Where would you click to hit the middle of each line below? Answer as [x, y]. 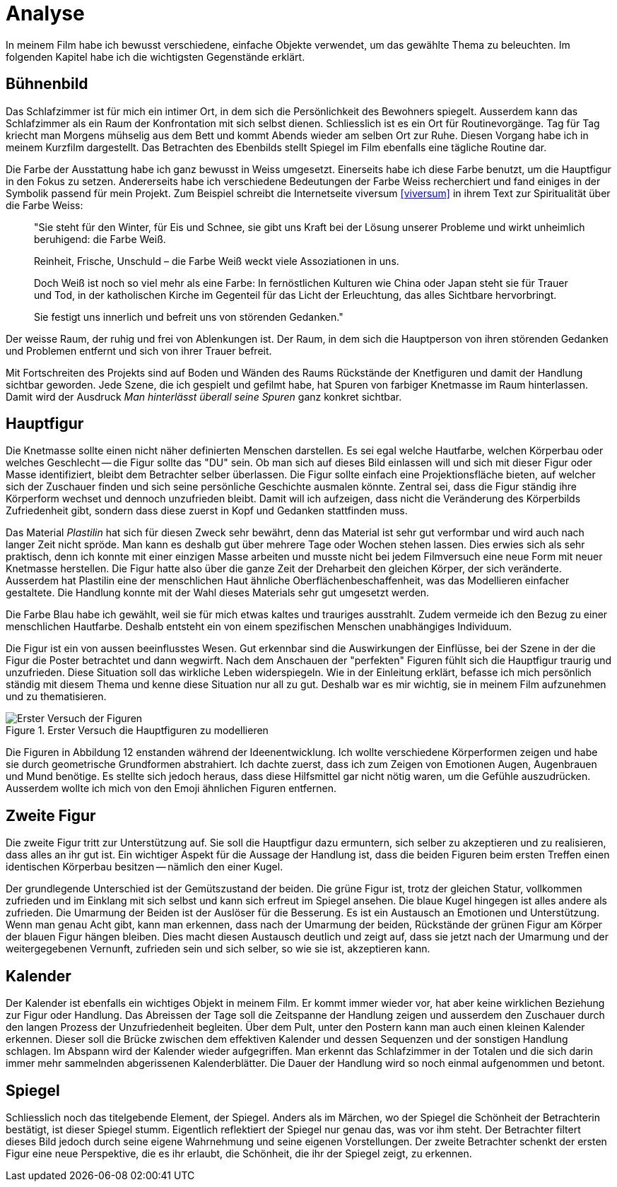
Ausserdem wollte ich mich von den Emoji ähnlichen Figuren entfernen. [171, 789]
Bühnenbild [47, 84]
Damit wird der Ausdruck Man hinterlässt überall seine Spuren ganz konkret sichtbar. [204, 396]
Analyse [45, 13]
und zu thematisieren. [56, 697]
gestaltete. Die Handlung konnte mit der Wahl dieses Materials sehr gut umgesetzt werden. [218, 593]
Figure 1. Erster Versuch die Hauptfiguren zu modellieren [137, 731]
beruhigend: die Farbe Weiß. [100, 239]
